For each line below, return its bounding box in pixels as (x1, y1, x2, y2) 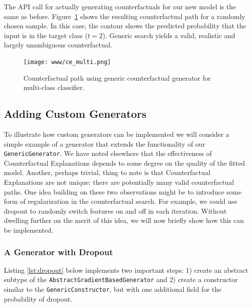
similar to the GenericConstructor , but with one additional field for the (4, 284, 222, 294)
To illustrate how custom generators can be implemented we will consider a (4, 129, 230, 139)
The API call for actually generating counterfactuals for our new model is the (4, 1, 236, 11)
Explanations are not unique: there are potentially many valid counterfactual (4, 177, 234, 187)
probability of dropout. (4, 293, 73, 304)
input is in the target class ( (4, 30, 88, 40)
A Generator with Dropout (4, 245, 113, 258)
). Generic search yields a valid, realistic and (103, 30, 235, 40)
